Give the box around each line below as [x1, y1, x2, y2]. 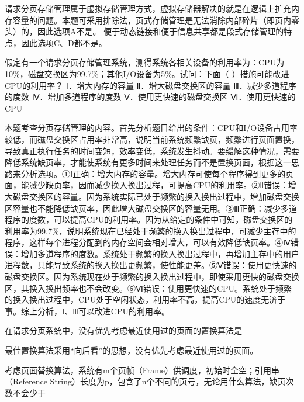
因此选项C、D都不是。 [20, 36, 107, 48]
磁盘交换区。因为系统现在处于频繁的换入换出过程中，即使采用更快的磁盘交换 [5, 271, 299, 283]
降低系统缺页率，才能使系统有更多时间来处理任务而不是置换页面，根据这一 [5, 156, 291, 168]
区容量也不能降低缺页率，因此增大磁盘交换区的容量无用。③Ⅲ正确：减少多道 [5, 202, 297, 214]
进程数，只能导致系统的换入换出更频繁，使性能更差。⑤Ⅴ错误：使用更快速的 [5, 259, 297, 271]
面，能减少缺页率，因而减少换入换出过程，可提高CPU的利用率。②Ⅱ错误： [5, 179, 289, 191]
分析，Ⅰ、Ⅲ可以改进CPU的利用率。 [37, 304, 170, 317]
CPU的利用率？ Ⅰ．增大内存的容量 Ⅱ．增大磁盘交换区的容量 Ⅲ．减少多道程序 [5, 79, 296, 91]
